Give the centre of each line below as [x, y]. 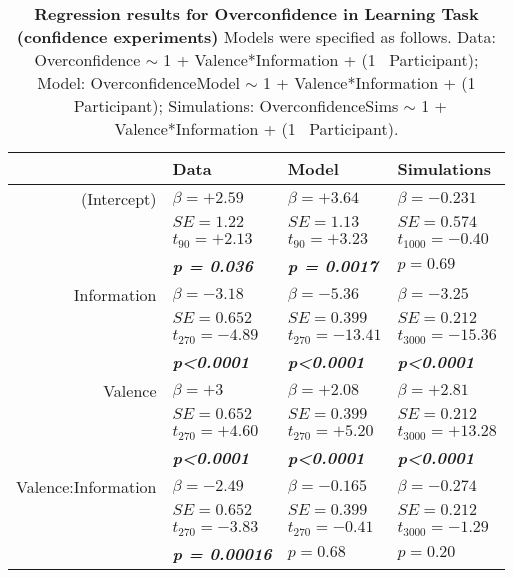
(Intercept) [118, 198]
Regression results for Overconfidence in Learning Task [256, 13]
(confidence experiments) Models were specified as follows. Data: [256, 36]
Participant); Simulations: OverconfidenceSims [236, 105]
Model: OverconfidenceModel [139, 82]
